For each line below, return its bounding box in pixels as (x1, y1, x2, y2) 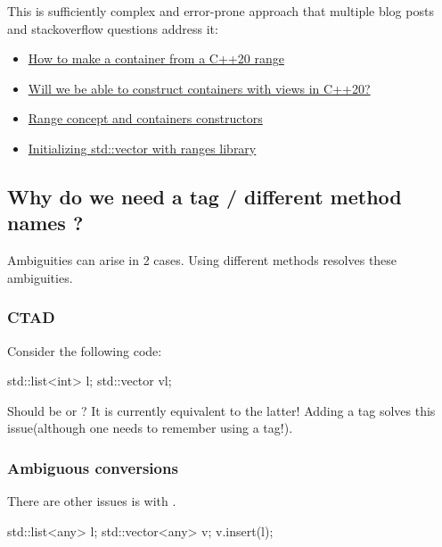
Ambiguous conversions (7, 456, 178, 478)
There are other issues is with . (7, 492, 176, 510)
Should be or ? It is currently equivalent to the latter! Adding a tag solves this (7, 401, 436, 419)
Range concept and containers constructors (28, 109, 263, 128)
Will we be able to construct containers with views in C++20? (28, 79, 371, 97)
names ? (7, 209, 84, 236)
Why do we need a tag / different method (7, 182, 402, 210)
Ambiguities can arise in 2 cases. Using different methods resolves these (7, 251, 397, 269)
